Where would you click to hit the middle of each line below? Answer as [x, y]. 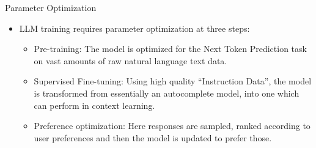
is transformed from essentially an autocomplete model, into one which [167, 93]
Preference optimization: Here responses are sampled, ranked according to [172, 126]
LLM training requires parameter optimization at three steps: [134, 28]
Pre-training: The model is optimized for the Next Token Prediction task [170, 49]
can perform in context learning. [94, 105]
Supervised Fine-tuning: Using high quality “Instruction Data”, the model [173, 81]
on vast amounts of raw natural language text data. [130, 60]
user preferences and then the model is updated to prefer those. [153, 137]
